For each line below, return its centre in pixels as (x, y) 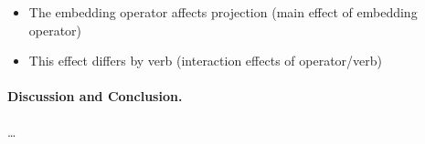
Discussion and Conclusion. (95, 96)
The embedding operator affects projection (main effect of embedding (223, 12)
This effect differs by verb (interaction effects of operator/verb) (205, 61)
